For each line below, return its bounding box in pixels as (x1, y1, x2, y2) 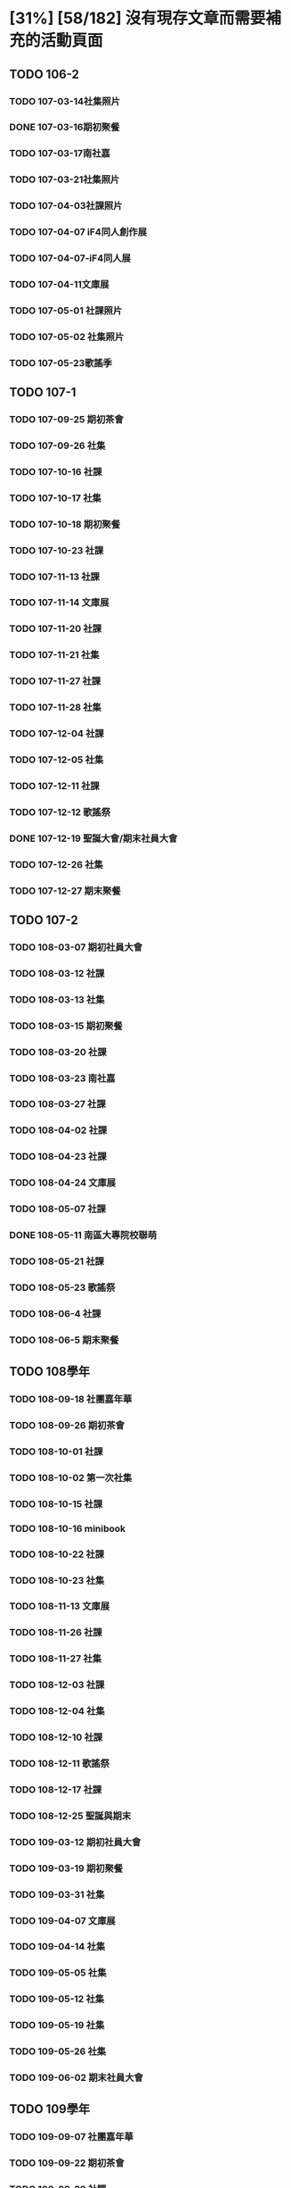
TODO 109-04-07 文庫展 (9, 1914, 116, 1926)
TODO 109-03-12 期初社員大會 (9, 1835, 141, 1848)
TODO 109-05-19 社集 (9, 2019, 105, 2032)
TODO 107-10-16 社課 (9, 465, 102, 478)
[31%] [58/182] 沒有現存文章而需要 (9, 8, 266, 29)
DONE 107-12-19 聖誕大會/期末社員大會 (9, 832, 178, 844)
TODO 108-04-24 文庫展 (9, 1177, 117, 1189)
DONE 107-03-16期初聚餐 (9, 121, 120, 134)
